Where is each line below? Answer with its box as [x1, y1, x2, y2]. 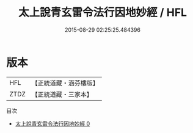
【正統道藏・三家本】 [31, 90, 93, 98]
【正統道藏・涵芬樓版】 [31, 79, 100, 87]
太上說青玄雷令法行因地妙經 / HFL [18, 5, 188, 20]
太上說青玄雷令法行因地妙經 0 [15, 120, 90, 127]
